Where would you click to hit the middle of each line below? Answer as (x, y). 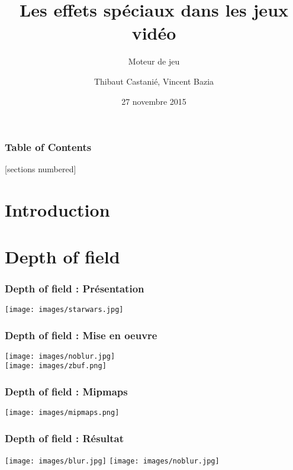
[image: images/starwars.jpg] (64, 309)
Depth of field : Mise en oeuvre (81, 335)
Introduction (57, 210)
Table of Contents (48, 147)
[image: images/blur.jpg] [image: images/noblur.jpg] (112, 461)
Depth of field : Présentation (75, 288)
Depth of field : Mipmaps (66, 392)
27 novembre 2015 (154, 101)
